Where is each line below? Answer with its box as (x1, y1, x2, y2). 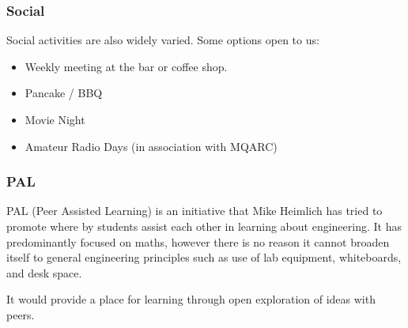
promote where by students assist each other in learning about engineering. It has (6, 218, 402, 234)
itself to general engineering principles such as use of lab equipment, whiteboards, (6, 249, 402, 266)
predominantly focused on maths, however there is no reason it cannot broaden (6, 233, 390, 250)
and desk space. (6, 264, 82, 281)
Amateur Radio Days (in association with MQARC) (25, 138, 278, 154)
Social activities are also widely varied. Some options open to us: (6, 32, 319, 48)
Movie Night (25, 111, 85, 127)
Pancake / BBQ (25, 85, 103, 101)
